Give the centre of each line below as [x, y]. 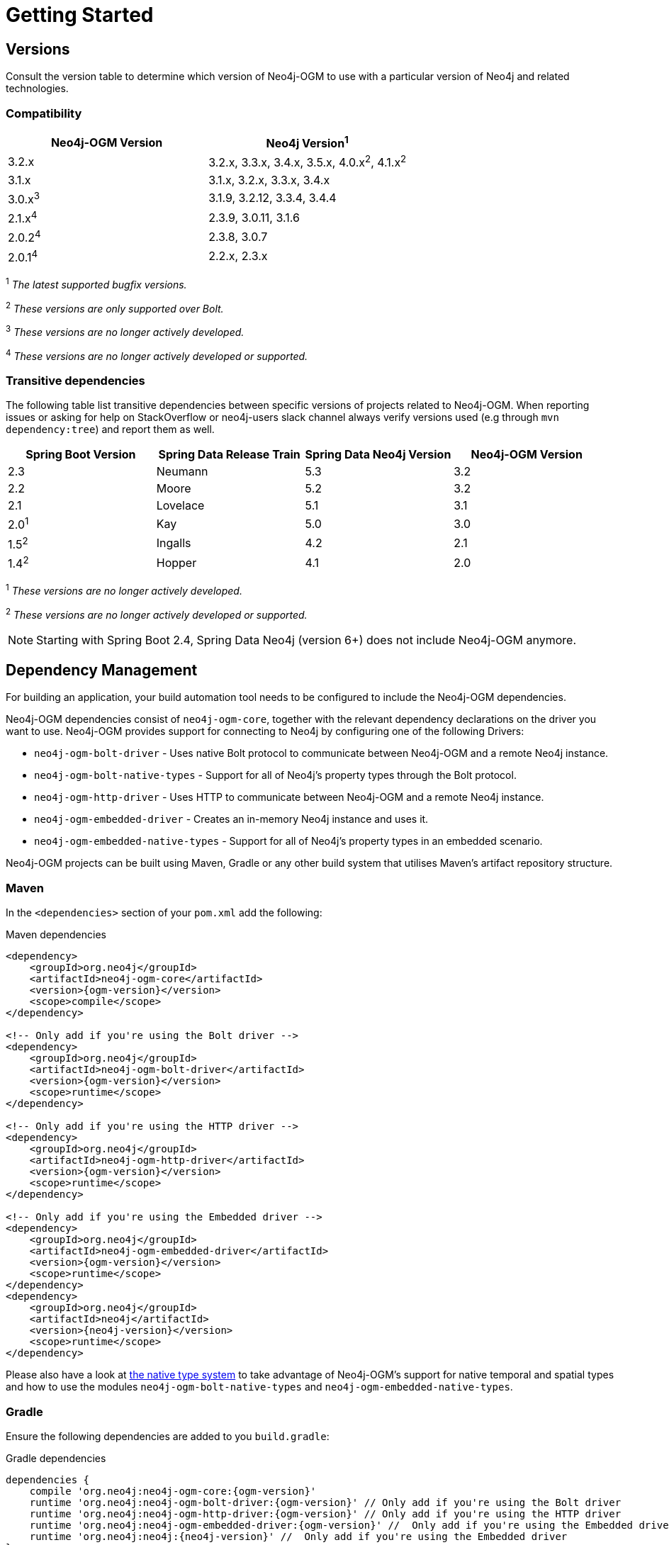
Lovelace [180, 506]
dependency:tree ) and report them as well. [110, 429]
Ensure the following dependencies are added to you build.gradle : [168, 1436]
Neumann [182, 472]
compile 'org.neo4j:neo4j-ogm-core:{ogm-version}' [173, 1491]
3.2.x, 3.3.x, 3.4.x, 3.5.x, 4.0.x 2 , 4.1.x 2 [308, 162]
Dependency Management [102, 670]
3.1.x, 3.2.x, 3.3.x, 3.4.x [269, 180]
